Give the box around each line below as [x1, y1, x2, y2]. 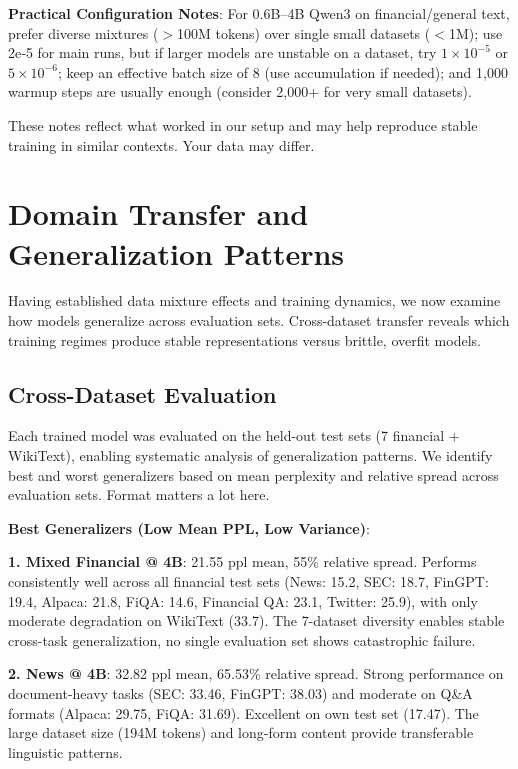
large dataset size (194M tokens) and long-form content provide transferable [8, 722, 474, 743]
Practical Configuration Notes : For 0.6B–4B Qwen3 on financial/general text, [8, 3, 510, 23]
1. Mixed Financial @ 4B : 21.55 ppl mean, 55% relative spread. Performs [8, 551, 477, 572]
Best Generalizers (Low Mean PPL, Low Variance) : [8, 517, 370, 538]
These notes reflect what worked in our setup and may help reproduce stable [8, 114, 478, 135]
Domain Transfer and [8, 193, 309, 234]
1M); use [448, 22, 503, 43]
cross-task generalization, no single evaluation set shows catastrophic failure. [8, 629, 476, 650]
